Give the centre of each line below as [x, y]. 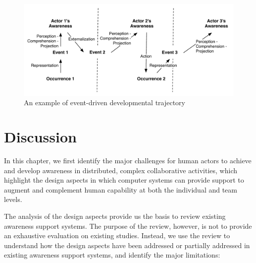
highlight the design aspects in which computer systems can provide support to [124, 180]
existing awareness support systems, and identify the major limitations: [112, 255]
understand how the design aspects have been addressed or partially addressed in [127, 245]
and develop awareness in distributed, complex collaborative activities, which [121, 170]
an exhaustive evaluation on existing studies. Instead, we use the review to [117, 235]
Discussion [40, 137]
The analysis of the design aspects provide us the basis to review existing [115, 216]
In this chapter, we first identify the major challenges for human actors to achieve [128, 160]
